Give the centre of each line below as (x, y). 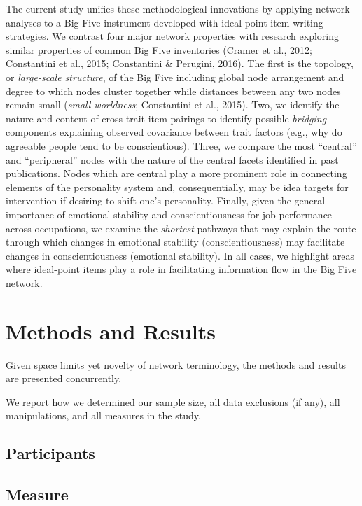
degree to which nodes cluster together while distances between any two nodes (173, 91)
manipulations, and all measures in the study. (103, 415)
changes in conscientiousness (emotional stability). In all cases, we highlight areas (180, 255)
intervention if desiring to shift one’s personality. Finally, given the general (166, 201)
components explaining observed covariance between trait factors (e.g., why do (174, 132)
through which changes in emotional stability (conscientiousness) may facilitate (175, 242)
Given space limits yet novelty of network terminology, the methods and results (176, 364)
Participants (50, 453)
